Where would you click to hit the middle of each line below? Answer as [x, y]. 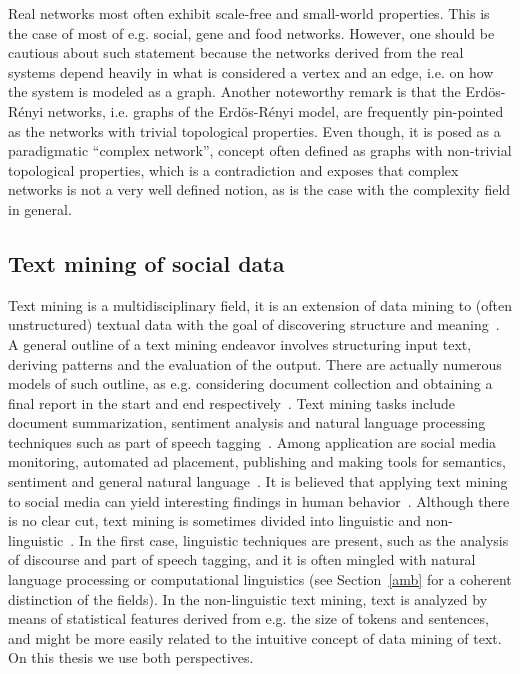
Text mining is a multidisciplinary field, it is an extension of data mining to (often [260, 304]
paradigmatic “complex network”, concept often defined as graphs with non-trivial [260, 150]
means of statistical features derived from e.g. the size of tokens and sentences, [248, 618]
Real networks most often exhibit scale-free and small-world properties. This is [249, 13]
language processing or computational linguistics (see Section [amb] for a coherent [260, 579]
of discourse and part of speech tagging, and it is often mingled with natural [242, 559]
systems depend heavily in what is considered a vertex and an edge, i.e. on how [251, 71]
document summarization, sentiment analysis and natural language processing [247, 422]
